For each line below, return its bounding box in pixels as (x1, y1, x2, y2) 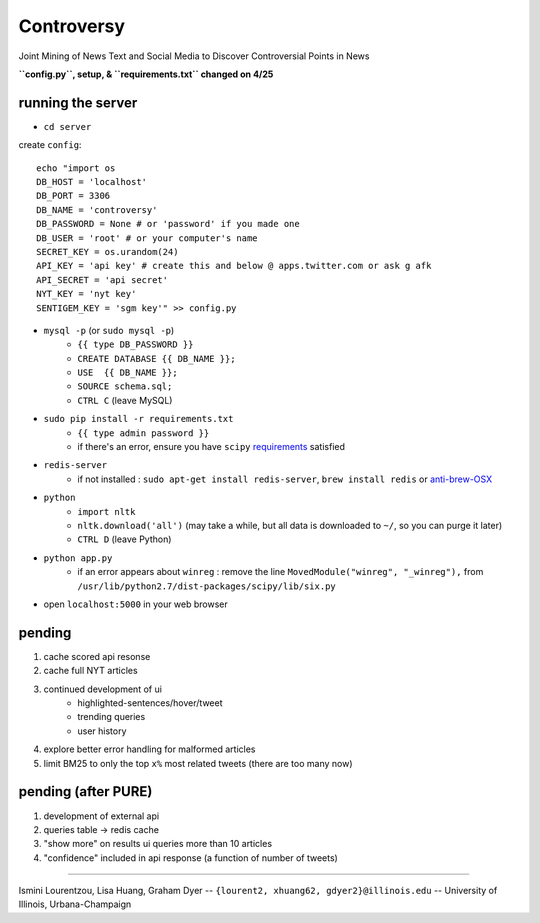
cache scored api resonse (43, 650, 151, 662)
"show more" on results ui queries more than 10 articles (43, 838, 273, 850)
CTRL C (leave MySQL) (77, 394, 173, 406)
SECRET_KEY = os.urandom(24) (36, 246, 179, 257)
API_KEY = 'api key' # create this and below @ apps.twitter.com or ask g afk (36, 260, 432, 272)
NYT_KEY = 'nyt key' (36, 288, 137, 300)
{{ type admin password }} (77, 427, 210, 439)
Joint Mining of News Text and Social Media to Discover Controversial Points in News (18, 50, 370, 62)
